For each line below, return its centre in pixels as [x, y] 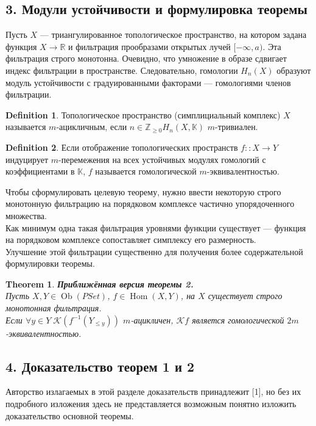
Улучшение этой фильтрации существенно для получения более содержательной [154, 251]
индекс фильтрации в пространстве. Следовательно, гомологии [122, 70]
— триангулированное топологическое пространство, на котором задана [173, 34]
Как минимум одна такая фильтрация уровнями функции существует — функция [156, 227]
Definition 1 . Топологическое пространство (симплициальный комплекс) [143, 114]
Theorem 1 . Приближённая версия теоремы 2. [100, 283]
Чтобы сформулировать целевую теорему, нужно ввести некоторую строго [143, 191]
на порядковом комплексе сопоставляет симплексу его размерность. [131, 240]
